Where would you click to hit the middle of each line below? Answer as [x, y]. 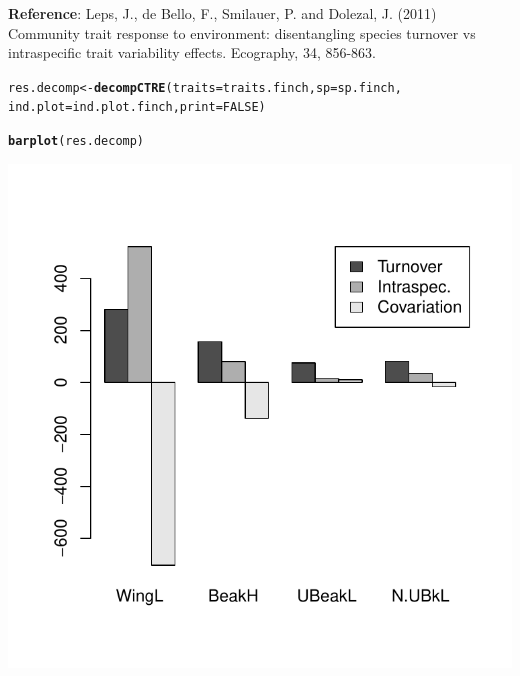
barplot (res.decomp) [76, 141]
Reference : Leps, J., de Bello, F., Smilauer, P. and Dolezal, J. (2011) [222, 13]
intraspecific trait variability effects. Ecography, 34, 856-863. [192, 52]
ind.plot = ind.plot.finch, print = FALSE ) [137, 107]
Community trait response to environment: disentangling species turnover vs [242, 32]
